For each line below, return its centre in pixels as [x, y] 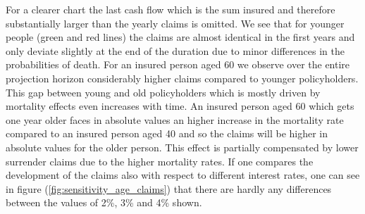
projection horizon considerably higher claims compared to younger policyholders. [182, 78]
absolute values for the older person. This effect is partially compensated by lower [182, 147]
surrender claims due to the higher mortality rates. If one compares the [160, 161]
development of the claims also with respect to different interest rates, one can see [183, 175]
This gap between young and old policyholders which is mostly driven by [163, 92]
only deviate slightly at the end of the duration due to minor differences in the [175, 50]
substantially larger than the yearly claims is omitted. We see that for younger [175, 23]
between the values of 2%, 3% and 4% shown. [104, 202]
